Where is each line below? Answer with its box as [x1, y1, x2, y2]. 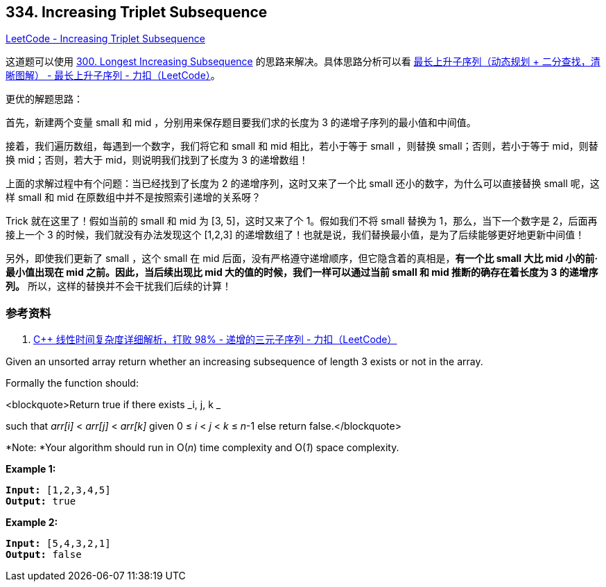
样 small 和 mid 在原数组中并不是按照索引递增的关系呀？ [6, 191, 261, 204]
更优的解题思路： [6, 93, 83, 105]
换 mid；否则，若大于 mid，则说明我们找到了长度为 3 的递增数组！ [6, 154, 309, 166]
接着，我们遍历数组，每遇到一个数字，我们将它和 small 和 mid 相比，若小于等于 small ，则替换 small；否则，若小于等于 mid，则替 [6, 140, 598, 152]
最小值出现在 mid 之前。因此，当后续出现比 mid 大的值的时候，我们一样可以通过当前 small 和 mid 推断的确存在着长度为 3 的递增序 [6, 266, 598, 279]
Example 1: [6, 463, 56, 475]
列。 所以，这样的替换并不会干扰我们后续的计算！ [6, 280, 232, 292]
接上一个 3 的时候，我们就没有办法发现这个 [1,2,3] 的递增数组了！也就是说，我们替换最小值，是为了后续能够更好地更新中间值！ [6, 229, 585, 241]
